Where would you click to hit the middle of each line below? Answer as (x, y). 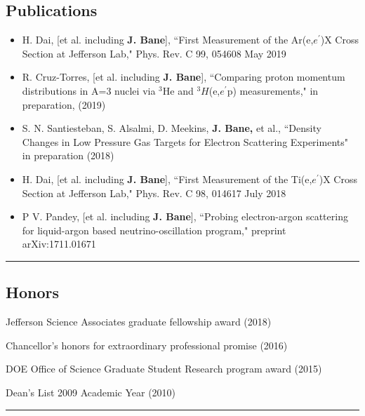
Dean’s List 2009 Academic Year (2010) (91, 392)
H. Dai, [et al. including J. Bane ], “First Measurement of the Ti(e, (167, 179)
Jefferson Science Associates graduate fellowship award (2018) (139, 322)
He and (178, 90)
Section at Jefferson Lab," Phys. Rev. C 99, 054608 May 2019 (154, 53)
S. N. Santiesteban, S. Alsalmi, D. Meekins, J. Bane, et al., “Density (172, 128)
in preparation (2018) (68, 155)
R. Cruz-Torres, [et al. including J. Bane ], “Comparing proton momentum (184, 77)
